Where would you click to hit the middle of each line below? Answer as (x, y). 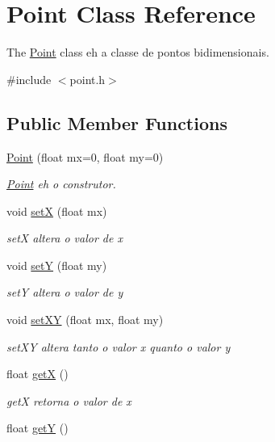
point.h (87, 79)
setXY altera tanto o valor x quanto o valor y (119, 346)
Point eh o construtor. (61, 184)
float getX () (37, 374)
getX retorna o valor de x (69, 400)
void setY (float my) (57, 265)
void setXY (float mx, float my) (85, 320)
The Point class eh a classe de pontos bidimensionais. (138, 52)
